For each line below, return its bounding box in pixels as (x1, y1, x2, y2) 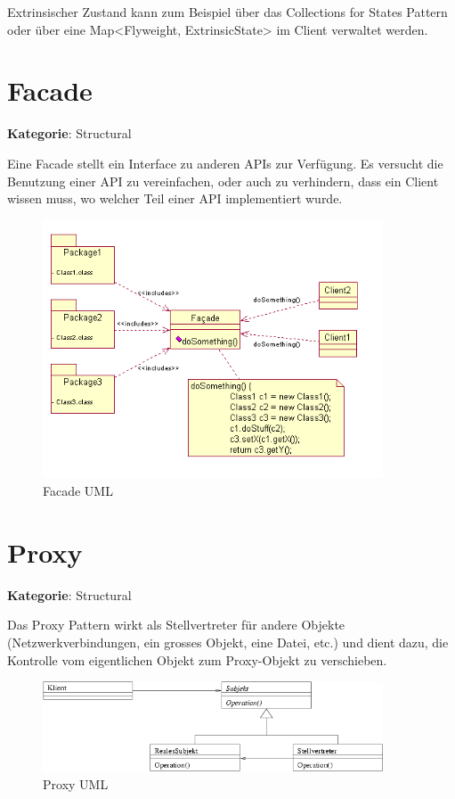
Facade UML (43, 482, 113, 500)
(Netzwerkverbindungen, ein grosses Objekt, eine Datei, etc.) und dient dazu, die (7, 632, 449, 651)
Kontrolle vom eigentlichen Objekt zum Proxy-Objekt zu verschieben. (7, 650, 387, 669)
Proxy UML (43, 774, 109, 793)
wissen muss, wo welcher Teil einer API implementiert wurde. (7, 189, 343, 208)
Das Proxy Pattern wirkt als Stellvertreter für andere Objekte (7, 615, 345, 634)
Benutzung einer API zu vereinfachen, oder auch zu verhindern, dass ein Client (7, 171, 439, 190)
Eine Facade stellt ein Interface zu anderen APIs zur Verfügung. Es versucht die (7, 153, 443, 172)
